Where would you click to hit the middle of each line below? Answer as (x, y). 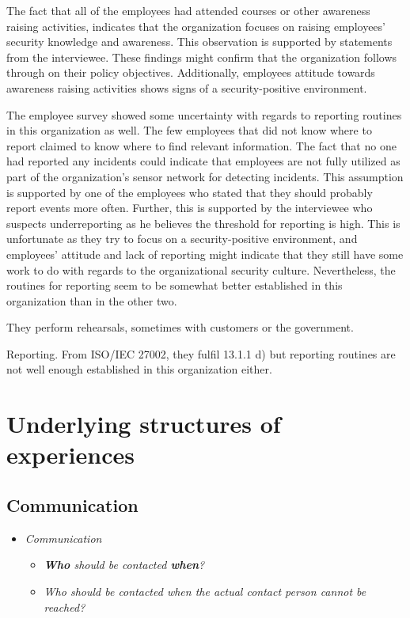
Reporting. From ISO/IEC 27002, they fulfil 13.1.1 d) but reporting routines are (201, 353)
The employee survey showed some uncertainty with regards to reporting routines (204, 114)
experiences (70, 455)
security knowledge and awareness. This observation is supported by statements (199, 42)
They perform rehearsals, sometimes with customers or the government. (180, 327)
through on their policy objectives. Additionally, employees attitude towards (191, 72)
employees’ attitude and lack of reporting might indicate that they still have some (205, 254)
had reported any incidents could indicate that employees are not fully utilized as (203, 161)
